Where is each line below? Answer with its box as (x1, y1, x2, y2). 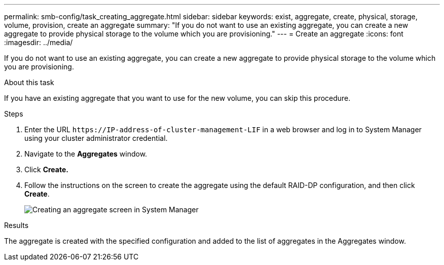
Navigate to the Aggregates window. (24, 149, 147, 158)
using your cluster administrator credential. (24, 134, 168, 142)
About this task (4, 78, 54, 87)
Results (4, 221, 29, 230)
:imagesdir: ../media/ (4, 38, 73, 47)
